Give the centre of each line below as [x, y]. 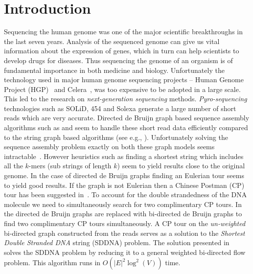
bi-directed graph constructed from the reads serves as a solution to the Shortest [125, 233]
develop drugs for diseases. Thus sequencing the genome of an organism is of [118, 60]
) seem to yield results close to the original [181, 166]
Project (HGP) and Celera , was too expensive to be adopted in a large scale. [122, 89]
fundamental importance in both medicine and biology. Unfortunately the [114, 70]
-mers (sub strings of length [70, 166]
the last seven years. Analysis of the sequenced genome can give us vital [112, 41]
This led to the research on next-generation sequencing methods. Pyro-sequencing [126, 99]
